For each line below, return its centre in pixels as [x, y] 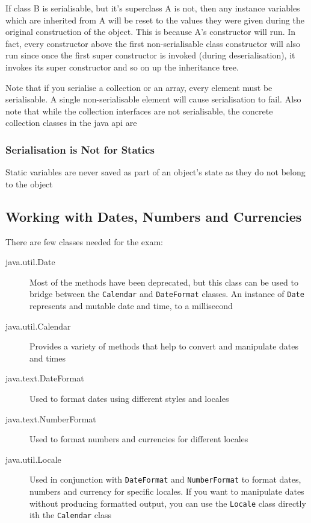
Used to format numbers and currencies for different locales [139, 439]
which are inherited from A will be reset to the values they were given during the [155, 20]
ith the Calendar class [70, 515]
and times [48, 358]
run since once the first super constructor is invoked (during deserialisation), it [150, 55]
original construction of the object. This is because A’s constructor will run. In [151, 32]
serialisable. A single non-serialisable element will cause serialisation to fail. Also [153, 99]
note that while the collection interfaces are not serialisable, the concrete [139, 111]
